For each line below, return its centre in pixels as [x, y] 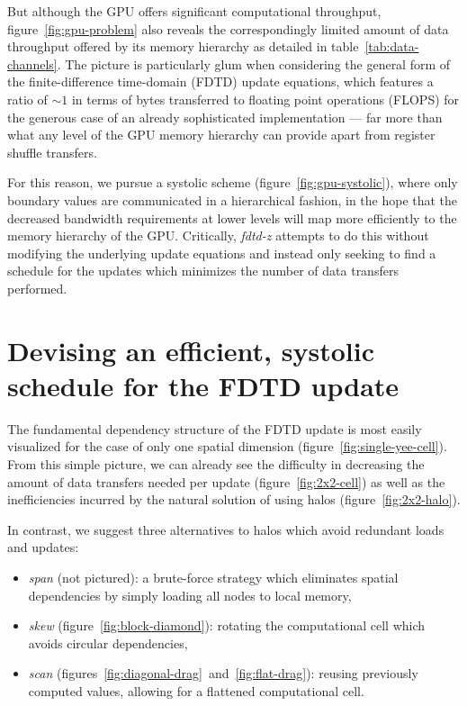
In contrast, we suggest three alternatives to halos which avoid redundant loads [226, 529]
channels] [32, 63]
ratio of [27, 99]
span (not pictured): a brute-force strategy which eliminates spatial [213, 577]
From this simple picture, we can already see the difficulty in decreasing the [216, 464]
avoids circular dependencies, [108, 643]
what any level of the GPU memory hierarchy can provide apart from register [221, 135]
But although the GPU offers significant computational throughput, [194, 11]
